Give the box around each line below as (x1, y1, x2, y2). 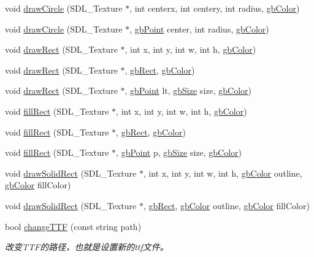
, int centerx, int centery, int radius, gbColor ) (129, 2, 300, 14)
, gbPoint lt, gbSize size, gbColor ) (124, 84, 251, 97)
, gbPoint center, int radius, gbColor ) (129, 22, 269, 35)
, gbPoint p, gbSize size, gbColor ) (116, 146, 242, 159)
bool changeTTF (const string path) (5, 220, 142, 232)
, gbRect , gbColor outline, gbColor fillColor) (143, 199, 310, 212)
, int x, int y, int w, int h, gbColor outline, (143, 166, 302, 179)
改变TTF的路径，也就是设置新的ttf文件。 (5, 240, 169, 253)
